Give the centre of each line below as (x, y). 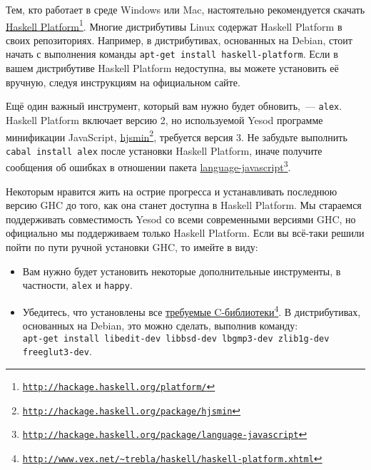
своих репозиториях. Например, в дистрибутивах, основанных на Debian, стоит (179, 40)
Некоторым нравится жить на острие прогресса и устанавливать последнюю (172, 191)
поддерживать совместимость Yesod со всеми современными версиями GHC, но (181, 219)
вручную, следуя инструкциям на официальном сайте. (123, 82)
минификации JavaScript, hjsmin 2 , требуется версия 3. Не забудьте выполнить (177, 136)
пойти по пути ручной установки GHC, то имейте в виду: (132, 247)
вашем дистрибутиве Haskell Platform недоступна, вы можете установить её (172, 68)
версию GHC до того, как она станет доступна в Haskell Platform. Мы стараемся (184, 205)
